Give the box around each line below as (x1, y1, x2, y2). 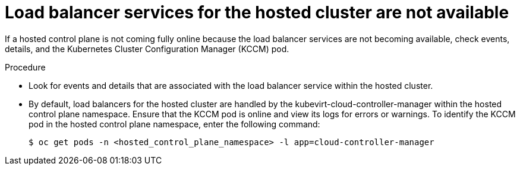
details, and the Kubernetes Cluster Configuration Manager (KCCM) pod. (5, 43, 289, 54)
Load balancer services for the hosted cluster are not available (5, 2, 509, 23)
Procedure (5, 62, 46, 72)
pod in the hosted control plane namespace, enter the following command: (29, 118, 320, 129)
